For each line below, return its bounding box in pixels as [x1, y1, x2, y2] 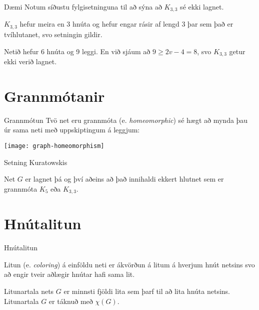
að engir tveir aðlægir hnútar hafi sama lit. [4, 269, 135, 279]
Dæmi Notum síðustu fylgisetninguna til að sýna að [4, 2, 162, 12]
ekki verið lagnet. [4, 56, 57, 66]
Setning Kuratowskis [4, 157, 67, 167]
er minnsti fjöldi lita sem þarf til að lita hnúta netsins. [63, 286, 230, 296]
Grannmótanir [4, 85, 105, 106]
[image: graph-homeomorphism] [4, 142, 104, 149]
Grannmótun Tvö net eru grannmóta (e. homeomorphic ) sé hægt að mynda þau [4, 114, 248, 125]
